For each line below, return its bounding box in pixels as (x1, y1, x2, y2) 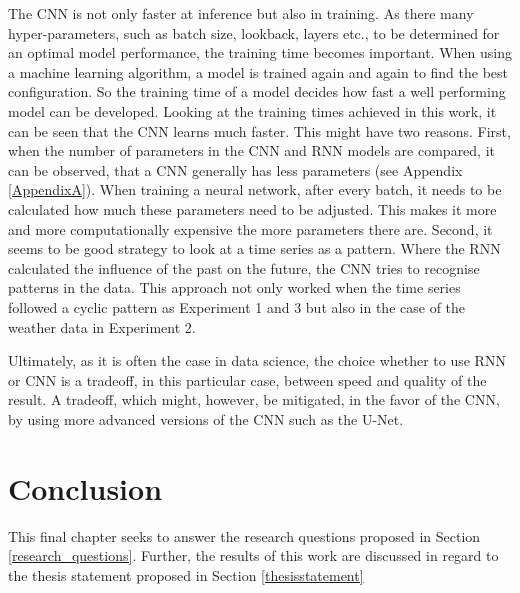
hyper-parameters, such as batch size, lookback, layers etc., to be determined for (8, 22, 500, 43)
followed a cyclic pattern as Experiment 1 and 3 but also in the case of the (8, 296, 466, 317)
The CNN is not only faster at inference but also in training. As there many (8, 3, 474, 23)
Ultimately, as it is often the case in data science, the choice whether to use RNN (8, 350, 506, 371)
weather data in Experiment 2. (8, 316, 196, 337)
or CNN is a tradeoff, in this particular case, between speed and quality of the (8, 369, 487, 390)
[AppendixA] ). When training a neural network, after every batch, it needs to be (8, 179, 502, 200)
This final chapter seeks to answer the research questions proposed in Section (8, 525, 481, 546)
